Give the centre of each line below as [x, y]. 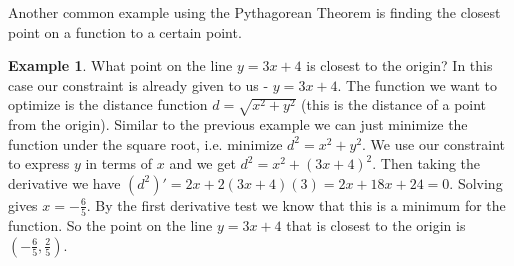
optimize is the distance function [108, 104]
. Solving [476, 182]
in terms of [119, 163]
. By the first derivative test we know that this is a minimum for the [296, 204]
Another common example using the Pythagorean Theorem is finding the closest [254, 12]
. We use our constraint [434, 143]
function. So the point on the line [110, 225]
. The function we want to [417, 84]
